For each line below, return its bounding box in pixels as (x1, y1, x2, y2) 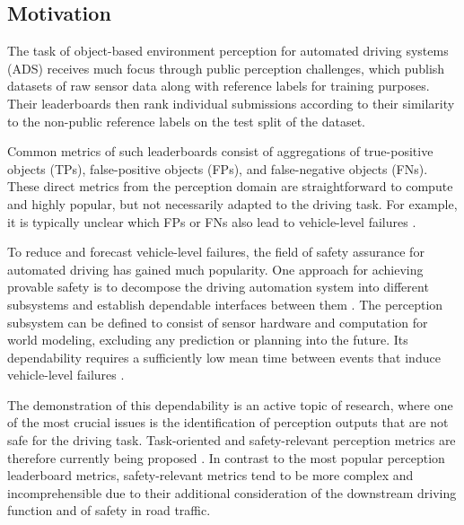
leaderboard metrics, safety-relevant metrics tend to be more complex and (7, 466, 414, 485)
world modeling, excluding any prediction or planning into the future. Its (7, 330, 408, 349)
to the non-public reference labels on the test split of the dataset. (7, 111, 365, 130)
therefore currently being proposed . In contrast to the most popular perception (7, 448, 445, 467)
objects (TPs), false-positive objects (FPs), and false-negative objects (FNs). (7, 159, 428, 178)
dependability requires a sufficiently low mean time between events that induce (7, 347, 441, 366)
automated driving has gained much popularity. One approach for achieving (7, 259, 424, 278)
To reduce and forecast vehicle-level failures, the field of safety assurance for (7, 242, 425, 261)
